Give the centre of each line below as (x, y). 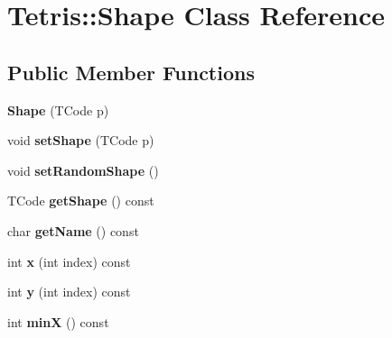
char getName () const (73, 230)
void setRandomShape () (83, 170)
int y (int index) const (69, 292)
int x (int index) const (69, 261)
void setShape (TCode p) (81, 140)
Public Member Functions (131, 72)
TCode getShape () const (81, 201)
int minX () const (58, 321)
